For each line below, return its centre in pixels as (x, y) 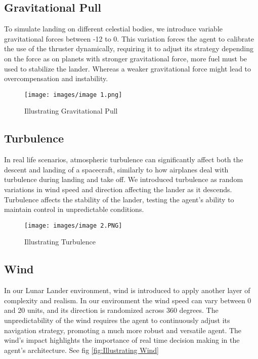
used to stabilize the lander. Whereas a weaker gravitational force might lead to (128, 68)
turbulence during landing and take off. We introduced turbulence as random (124, 179)
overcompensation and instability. (56, 78)
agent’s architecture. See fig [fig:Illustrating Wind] (81, 350)
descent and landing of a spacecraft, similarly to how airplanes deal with (116, 169)
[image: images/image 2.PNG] (73, 225)
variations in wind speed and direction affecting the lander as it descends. (118, 189)
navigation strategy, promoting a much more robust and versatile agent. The (123, 330)
